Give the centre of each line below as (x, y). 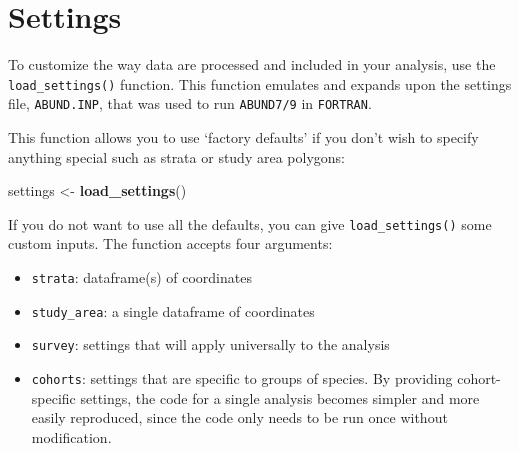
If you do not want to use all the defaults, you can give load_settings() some (250, 223)
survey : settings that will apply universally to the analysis (210, 344)
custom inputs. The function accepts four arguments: (170, 243)
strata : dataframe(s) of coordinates (141, 277)
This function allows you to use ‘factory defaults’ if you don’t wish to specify (243, 137)
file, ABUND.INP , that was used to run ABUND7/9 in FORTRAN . (190, 103)
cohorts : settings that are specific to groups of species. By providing (242, 378)
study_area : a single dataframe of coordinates (173, 310)
